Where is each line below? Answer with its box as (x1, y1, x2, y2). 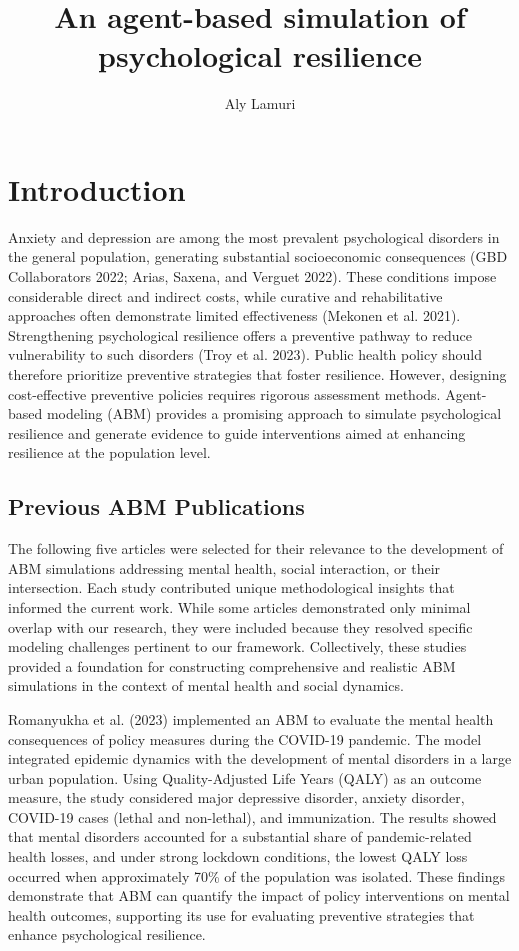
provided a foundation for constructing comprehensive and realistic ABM (8, 655, 456, 676)
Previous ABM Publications (8, 491, 305, 522)
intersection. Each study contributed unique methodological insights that (8, 577, 455, 598)
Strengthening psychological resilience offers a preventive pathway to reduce (8, 324, 472, 345)
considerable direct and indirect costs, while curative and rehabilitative (8, 285, 443, 306)
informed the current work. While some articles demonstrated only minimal (8, 596, 471, 617)
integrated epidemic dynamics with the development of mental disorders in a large (8, 748, 512, 769)
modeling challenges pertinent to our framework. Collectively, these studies (8, 636, 467, 657)
